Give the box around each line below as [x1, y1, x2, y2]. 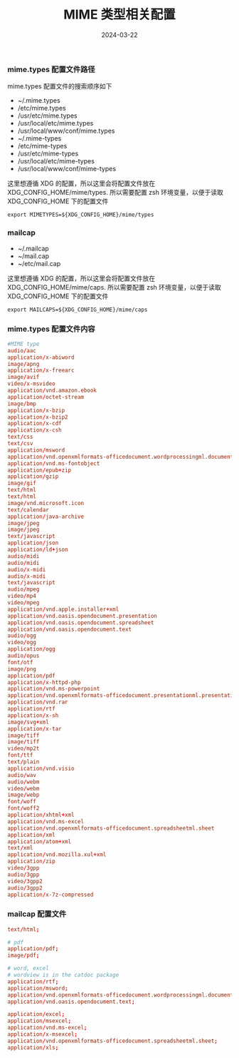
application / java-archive [7, 513, 84, 520]
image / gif [7, 479, 37, 487]
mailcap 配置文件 [7, 909, 67, 919]
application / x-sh [7, 711, 59, 719]
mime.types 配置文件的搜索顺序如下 [7, 82, 112, 91]
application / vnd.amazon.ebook [7, 387, 97, 395]
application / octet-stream [7, 393, 84, 400]
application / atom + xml [7, 838, 72, 845]
